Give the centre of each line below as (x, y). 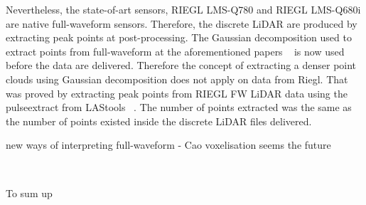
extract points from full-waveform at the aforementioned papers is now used (175, 51)
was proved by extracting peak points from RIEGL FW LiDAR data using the (177, 93)
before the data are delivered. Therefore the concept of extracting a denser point (181, 65)
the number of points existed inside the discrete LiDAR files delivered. (159, 121)
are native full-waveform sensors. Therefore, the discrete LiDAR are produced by (182, 23)
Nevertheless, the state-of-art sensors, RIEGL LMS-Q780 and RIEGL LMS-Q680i (183, 9)
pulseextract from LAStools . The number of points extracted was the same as (179, 107)
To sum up (29, 193)
